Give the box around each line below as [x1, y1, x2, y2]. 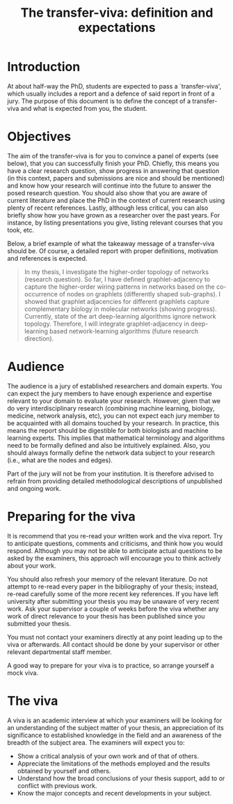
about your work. [7, 561, 56, 570]
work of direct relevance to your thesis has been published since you [7, 612, 205, 620]
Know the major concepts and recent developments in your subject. [17, 789, 212, 797]
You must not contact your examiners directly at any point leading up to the [7, 632, 223, 641]
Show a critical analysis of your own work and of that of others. [17, 752, 200, 760]
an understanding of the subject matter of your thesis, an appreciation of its [7, 723, 224, 731]
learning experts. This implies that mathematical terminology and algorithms [7, 434, 225, 442]
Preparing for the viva [7, 509, 136, 524]
